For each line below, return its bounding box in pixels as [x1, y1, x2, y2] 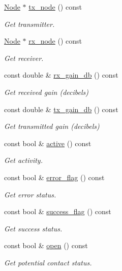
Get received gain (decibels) [4, 86, 88, 97]
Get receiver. [4, 52, 44, 63]
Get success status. [4, 223, 63, 233]
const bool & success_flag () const [4, 206, 111, 217]
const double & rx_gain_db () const [4, 70, 118, 80]
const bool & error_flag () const [4, 172, 105, 182]
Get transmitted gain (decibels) [4, 121, 100, 131]
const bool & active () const [4, 138, 91, 148]
